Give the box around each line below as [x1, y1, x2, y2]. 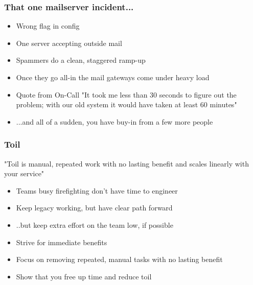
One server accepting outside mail [16, 37, 122, 48]
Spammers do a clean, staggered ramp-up [16, 55, 146, 65]
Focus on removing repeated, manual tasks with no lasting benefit [16, 254, 223, 265]
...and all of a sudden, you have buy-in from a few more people [16, 116, 213, 127]
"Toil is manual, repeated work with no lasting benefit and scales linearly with [4, 158, 249, 169]
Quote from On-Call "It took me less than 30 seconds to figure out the [16, 89, 237, 100]
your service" [4, 168, 44, 179]
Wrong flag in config [16, 20, 80, 31]
